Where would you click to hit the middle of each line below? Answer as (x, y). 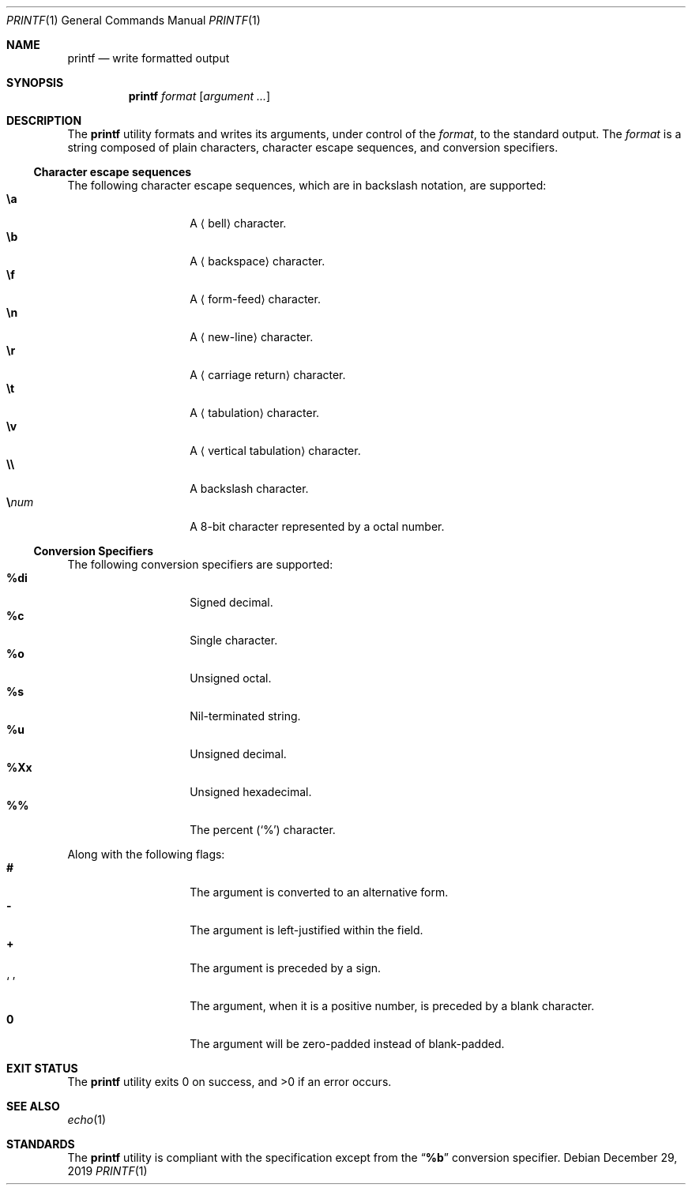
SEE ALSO (33, 1106)
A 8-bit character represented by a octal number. (317, 526)
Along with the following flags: (146, 854)
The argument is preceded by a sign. (286, 968)
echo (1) (87, 1120)
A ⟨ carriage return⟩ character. (268, 375)
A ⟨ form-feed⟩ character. (255, 299)
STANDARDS (41, 1144)
